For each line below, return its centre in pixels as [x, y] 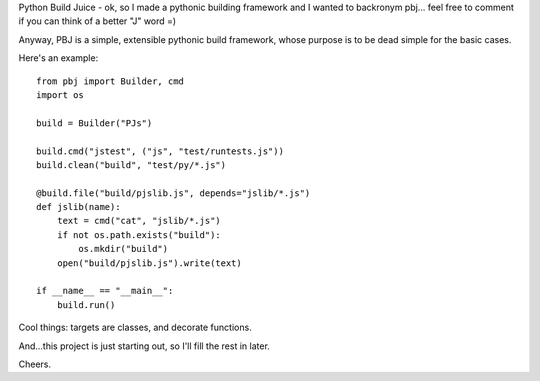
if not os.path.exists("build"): [139, 234]
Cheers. [35, 364]
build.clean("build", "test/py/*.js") [131, 164]
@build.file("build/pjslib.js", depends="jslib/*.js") [173, 193]
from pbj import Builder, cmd [110, 81]
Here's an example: [58, 58]
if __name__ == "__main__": [105, 291]
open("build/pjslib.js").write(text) [149, 263]
